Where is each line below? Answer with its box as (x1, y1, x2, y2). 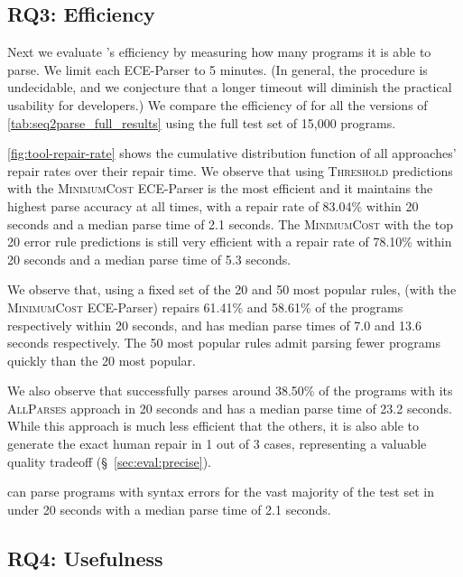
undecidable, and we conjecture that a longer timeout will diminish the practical (7, 78, 452, 97)
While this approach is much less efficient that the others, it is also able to (7, 416, 419, 435)
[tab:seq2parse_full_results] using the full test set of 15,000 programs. (7, 113, 396, 132)
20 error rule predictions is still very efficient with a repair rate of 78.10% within (7, 232, 452, 251)
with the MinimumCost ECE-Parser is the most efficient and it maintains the (7, 179, 433, 198)
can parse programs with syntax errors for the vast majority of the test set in (7, 482, 434, 501)
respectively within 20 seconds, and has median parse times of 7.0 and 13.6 (7, 315, 422, 334)
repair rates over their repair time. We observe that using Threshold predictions (7, 161, 453, 180)
